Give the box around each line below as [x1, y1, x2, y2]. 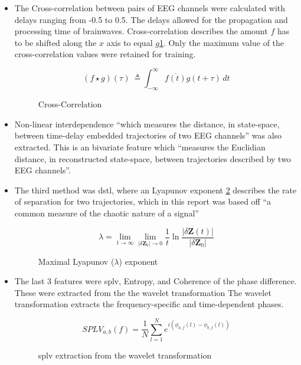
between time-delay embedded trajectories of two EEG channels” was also [14, 129, 282, 142]
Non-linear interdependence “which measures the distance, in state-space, [14, 117, 280, 130]
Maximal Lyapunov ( [38, 255, 114, 267]
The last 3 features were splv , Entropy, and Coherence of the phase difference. [14, 275, 297, 287]
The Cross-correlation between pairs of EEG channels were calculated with [14, 2, 286, 14]
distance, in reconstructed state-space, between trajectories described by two [14, 152, 291, 165]
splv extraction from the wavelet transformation [38, 349, 212, 361]
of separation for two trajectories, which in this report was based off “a [14, 195, 271, 208]
